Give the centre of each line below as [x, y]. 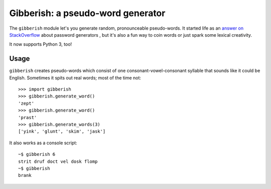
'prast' [28, 117]
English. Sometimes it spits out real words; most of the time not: [75, 77]
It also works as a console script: [43, 143]
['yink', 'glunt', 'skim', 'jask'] [62, 131]
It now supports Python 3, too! [41, 44]
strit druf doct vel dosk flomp [58, 161]
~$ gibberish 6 [37, 154]
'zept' [26, 103]
